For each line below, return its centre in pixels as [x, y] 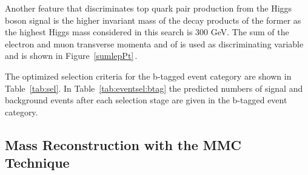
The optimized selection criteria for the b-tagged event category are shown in [148, 76]
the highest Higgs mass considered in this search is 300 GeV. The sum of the [147, 32]
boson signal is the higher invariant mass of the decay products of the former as [153, 20]
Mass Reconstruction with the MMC [123, 144]
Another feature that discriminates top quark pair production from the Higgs [149, 8]
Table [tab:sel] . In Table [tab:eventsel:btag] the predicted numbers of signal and [154, 88]
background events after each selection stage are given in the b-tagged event [146, 100]
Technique [37, 163]
